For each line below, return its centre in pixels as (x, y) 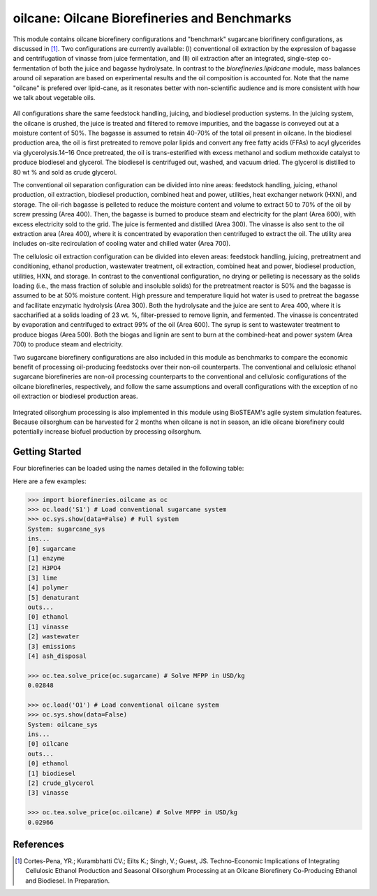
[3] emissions (52, 646)
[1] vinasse (48, 626)
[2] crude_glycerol (61, 783)
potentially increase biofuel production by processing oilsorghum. (108, 432)
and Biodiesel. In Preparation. (68, 881)
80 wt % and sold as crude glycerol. (65, 172)
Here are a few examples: (50, 481)
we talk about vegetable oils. (54, 97)
